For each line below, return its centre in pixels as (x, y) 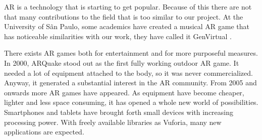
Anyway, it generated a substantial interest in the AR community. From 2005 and (130, 83)
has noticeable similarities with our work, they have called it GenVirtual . (118, 36)
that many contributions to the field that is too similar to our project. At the (124, 16)
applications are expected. (44, 132)
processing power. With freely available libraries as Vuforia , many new (113, 122)
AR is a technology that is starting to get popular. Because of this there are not (128, 7)
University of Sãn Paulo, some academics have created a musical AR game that (127, 26)
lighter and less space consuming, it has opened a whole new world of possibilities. (131, 102)
